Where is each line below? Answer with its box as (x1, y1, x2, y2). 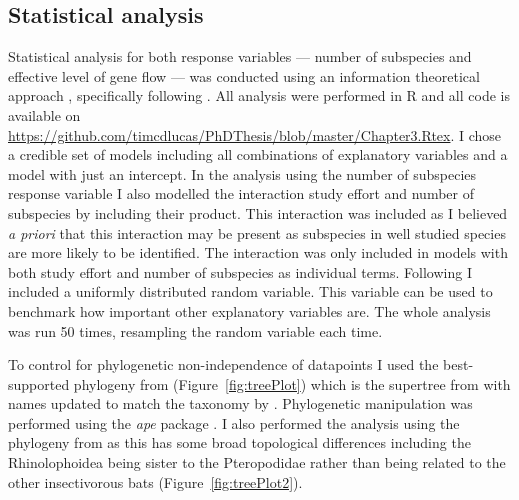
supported (8, 373, 70, 394)
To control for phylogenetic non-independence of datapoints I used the (8, 354, 439, 375)
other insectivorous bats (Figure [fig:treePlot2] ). (8, 471, 303, 492)
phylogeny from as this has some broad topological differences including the (8, 432, 471, 453)
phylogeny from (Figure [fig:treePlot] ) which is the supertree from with (73, 373, 511, 394)
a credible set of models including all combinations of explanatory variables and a (8, 144, 508, 165)
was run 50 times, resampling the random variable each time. (8, 320, 383, 341)
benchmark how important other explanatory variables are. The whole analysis (8, 300, 491, 321)
